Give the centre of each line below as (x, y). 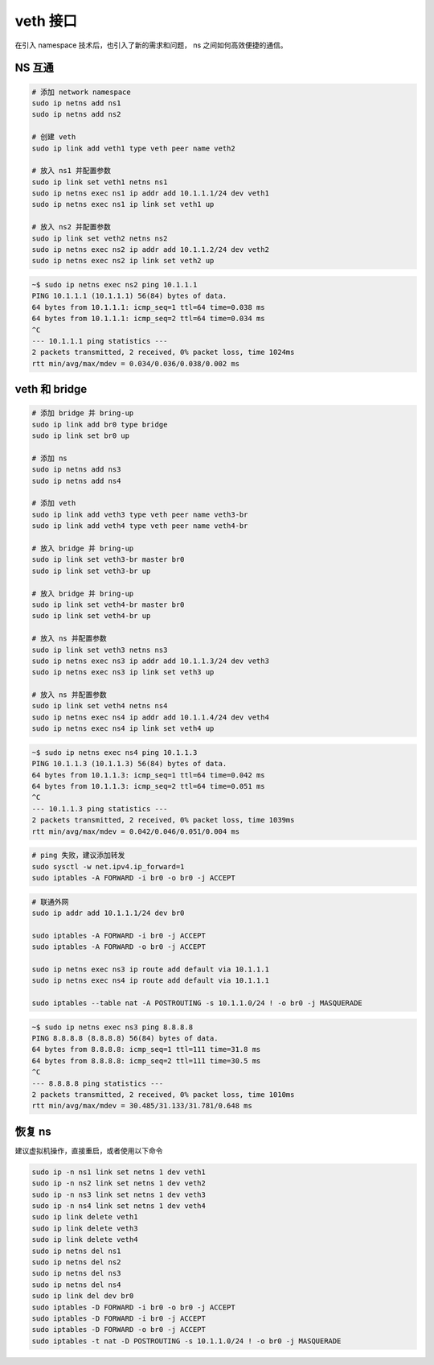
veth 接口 (46, 21)
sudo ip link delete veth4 (85, 1240)
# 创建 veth (54, 137)
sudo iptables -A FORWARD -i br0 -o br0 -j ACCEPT (134, 878)
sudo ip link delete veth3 (85, 1228)
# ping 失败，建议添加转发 (78, 856)
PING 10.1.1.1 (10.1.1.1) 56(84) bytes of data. (129, 296)
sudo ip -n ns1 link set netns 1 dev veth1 (119, 1172)
